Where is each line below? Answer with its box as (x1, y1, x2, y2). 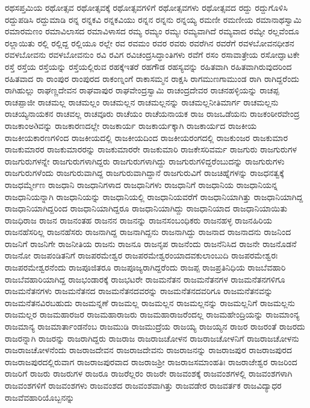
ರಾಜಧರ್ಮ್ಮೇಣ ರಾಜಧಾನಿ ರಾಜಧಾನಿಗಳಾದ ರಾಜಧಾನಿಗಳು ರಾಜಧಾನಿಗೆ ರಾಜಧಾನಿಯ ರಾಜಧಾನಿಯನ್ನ (5, 178, 277, 190)
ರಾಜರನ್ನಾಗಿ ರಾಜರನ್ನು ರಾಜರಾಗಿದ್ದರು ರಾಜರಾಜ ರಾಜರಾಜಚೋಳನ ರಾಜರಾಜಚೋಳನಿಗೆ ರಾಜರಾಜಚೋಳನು (5, 331, 299, 344)
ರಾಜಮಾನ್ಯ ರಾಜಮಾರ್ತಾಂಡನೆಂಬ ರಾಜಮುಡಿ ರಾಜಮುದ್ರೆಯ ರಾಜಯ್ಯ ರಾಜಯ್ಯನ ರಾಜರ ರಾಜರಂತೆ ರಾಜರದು (5, 320, 305, 333)
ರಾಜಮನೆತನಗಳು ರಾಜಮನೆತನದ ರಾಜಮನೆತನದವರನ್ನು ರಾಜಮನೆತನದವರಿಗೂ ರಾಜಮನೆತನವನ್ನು (5, 284, 273, 297)
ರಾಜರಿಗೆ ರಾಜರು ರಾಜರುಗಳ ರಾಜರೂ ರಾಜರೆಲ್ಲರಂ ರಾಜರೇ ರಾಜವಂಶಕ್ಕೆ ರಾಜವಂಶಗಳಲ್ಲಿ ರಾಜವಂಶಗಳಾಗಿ (5, 367, 293, 380)
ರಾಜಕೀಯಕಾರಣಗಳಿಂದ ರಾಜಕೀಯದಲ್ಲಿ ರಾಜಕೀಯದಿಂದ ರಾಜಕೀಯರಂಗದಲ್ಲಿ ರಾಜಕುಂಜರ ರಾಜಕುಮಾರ (5, 131, 288, 143)
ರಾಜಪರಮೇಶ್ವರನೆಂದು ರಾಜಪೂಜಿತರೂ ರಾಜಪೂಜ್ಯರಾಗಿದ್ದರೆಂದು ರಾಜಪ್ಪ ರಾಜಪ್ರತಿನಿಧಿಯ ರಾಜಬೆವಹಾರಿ (5, 261, 286, 274)
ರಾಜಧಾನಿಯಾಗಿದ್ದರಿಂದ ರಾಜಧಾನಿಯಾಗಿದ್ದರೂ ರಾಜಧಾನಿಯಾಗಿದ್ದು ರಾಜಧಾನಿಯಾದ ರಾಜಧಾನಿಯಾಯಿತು (5, 202, 288, 215)
